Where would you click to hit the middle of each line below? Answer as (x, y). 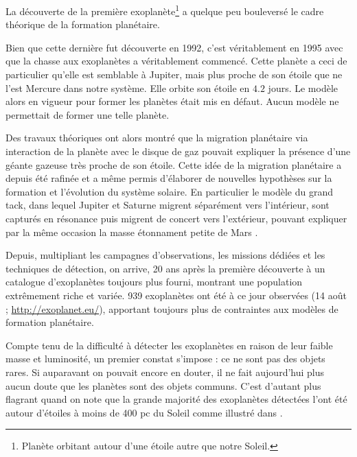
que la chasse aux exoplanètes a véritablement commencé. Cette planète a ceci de (176, 61)
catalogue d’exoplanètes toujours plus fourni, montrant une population (154, 282)
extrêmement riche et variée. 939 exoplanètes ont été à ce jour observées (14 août (176, 295)
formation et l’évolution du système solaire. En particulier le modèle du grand (170, 191)
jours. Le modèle (303, 87)
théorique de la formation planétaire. (83, 24)
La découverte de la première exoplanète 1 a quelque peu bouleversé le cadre (165, 10)
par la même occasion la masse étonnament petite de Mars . (132, 232)
